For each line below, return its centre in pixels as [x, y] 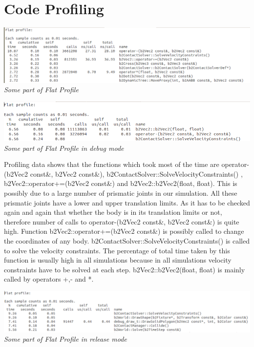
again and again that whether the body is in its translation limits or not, [113, 212]
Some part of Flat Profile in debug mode [64, 148]
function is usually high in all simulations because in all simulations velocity [118, 260]
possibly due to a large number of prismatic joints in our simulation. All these [121, 193]
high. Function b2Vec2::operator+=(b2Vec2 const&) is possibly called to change [124, 231]
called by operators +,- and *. [49, 279]
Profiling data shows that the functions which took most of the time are [112, 164]
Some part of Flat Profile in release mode [65, 339]
